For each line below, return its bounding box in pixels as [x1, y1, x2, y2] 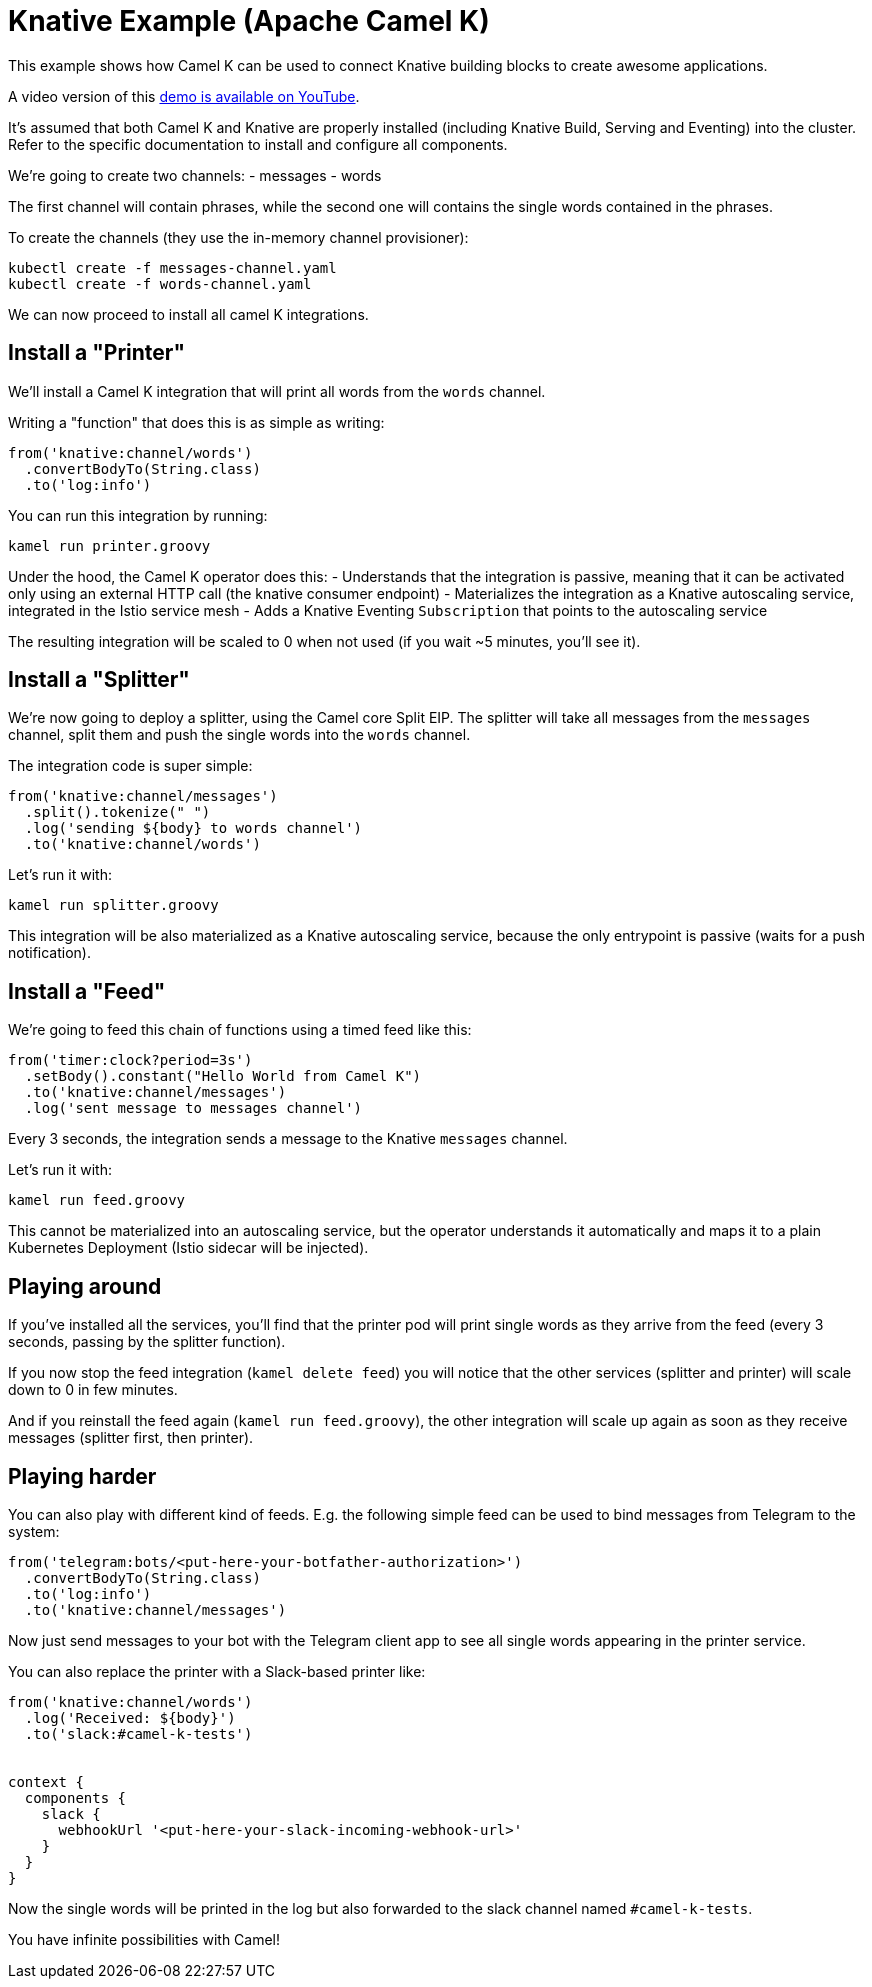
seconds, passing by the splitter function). [8, 1333, 286, 1351]
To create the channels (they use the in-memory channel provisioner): [8, 228, 469, 246]
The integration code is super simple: [8, 757, 253, 775]
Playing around [8, 1273, 162, 1299]
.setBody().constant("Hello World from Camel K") [24, 1068, 422, 1085]
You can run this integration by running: [8, 506, 268, 524]
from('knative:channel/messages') [8, 788, 278, 805]
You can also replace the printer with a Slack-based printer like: [8, 1662, 426, 1680]
